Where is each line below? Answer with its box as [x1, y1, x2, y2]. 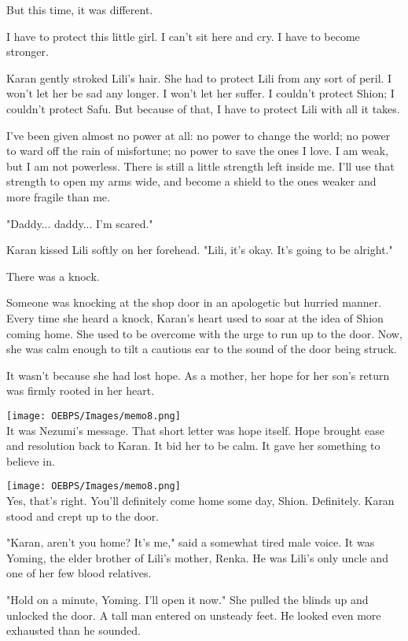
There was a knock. [6, 267, 100, 284]
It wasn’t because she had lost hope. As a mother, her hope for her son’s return [6, 367, 390, 383]
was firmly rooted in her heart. [6, 382, 155, 399]
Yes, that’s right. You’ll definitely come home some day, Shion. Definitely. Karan [6, 492, 395, 508]
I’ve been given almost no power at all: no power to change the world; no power [6, 127, 391, 143]
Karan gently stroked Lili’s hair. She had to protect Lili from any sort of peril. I [6, 69, 392, 86]
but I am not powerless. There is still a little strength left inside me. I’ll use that [6, 157, 395, 174]
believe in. [6, 452, 55, 469]
